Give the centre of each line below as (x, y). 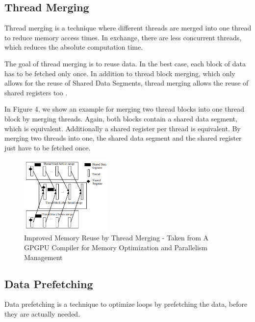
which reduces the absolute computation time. (74, 47)
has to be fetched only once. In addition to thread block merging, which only (120, 73)
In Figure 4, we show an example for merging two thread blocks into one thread (124, 109)
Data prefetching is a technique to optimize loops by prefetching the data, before (126, 304)
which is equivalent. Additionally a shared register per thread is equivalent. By (123, 128)
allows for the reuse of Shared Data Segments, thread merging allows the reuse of (127, 83)
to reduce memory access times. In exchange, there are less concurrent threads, (123, 37)
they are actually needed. (42, 314)
